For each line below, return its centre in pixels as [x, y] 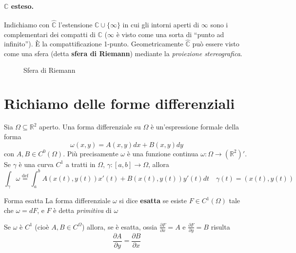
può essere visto [216, 44]
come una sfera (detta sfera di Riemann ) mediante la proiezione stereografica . [123, 53]
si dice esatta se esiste [153, 200]
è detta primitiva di [82, 210]
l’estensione [76, 25]
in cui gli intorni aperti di [161, 25]
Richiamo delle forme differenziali [119, 103]
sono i [219, 25]
